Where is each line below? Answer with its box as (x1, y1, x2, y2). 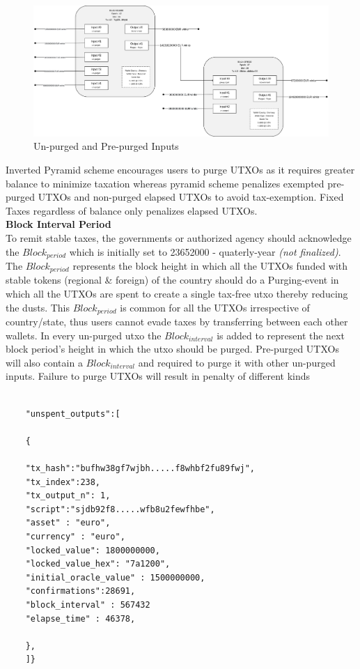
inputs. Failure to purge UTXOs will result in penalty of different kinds (6, 369, 311, 383)
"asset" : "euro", (25, 518, 111, 528)
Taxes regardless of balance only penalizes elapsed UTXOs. (6, 203, 258, 217)
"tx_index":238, (25, 477, 101, 487)
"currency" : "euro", (25, 531, 125, 541)
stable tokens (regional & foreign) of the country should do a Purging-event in (6, 272, 339, 287)
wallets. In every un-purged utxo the (6, 328, 162, 342)
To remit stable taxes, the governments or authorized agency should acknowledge (6, 230, 352, 245)
